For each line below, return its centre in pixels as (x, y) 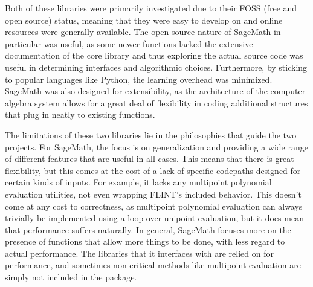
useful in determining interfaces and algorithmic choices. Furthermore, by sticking (156, 67)
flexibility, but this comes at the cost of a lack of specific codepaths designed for (153, 170)
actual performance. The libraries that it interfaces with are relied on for (139, 253)
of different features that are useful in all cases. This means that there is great (150, 159)
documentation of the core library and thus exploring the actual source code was (154, 55)
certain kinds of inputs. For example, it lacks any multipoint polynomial (138, 182)
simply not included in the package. (71, 277)
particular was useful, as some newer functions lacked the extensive (129, 43)
